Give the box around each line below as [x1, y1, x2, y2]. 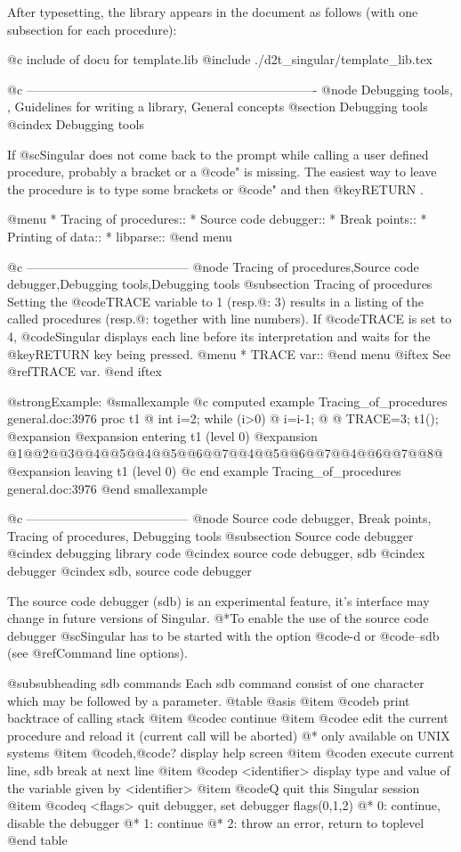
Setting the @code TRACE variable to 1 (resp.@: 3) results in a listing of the [7, 291, 424, 310]
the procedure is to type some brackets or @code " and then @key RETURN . [7, 179, 424, 198]
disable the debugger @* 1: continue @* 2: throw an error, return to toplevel [7, 813, 425, 832]
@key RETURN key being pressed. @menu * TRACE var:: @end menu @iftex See [7, 344, 451, 363]
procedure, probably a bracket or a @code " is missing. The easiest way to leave [7, 162, 437, 181]
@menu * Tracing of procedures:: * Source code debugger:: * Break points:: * [7, 209, 427, 228]
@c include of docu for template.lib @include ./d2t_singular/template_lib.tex [7, 50, 433, 69]
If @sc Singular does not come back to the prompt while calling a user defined [7, 144, 429, 163]
